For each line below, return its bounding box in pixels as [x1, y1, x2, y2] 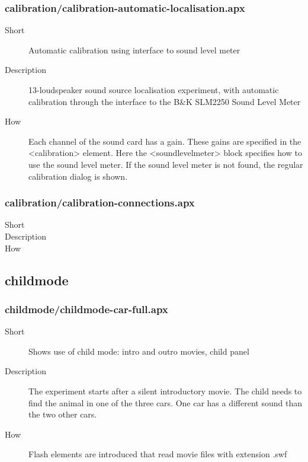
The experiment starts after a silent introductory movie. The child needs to [28, 384, 302, 397]
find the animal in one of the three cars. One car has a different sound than [28, 396, 302, 409]
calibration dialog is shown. [28, 170, 128, 182]
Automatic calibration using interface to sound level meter [28, 43, 240, 56]
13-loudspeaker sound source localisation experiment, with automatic [28, 84, 279, 95]
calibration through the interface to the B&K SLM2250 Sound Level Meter [28, 95, 301, 107]
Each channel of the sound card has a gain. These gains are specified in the [28, 135, 301, 147]
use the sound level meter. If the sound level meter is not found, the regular [28, 158, 303, 170]
